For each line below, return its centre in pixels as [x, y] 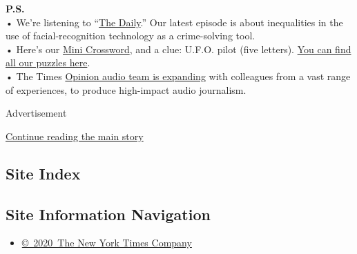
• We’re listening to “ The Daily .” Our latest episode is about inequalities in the [174, 22]
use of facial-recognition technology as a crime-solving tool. [131, 36]
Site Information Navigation [108, 214]
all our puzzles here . [48, 62]
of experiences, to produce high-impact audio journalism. [126, 89]
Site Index [43, 173]
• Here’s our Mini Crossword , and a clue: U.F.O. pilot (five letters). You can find [178, 49]
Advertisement [36, 113]
